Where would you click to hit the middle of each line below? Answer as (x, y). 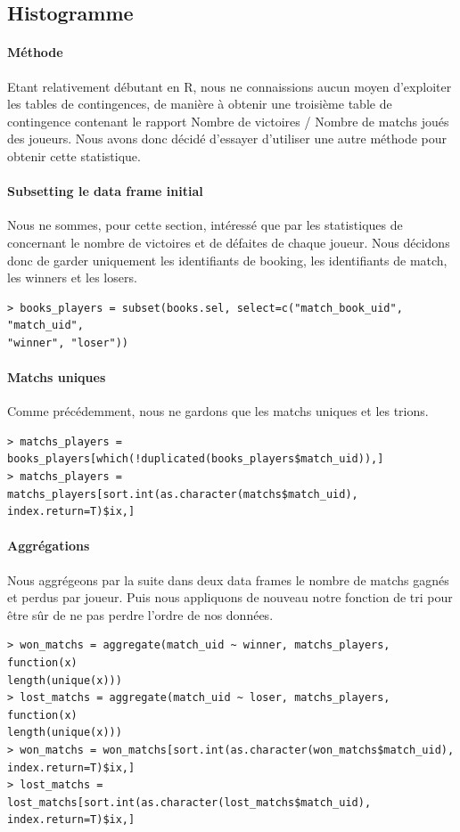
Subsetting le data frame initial (105, 191)
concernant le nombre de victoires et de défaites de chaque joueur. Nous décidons (229, 242)
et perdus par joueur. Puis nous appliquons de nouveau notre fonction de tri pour (230, 597)
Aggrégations (49, 546)
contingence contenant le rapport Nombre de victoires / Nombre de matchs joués (228, 121)
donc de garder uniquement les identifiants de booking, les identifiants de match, (227, 260)
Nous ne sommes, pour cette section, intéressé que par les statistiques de (205, 225)
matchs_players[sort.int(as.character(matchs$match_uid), (183, 494)
